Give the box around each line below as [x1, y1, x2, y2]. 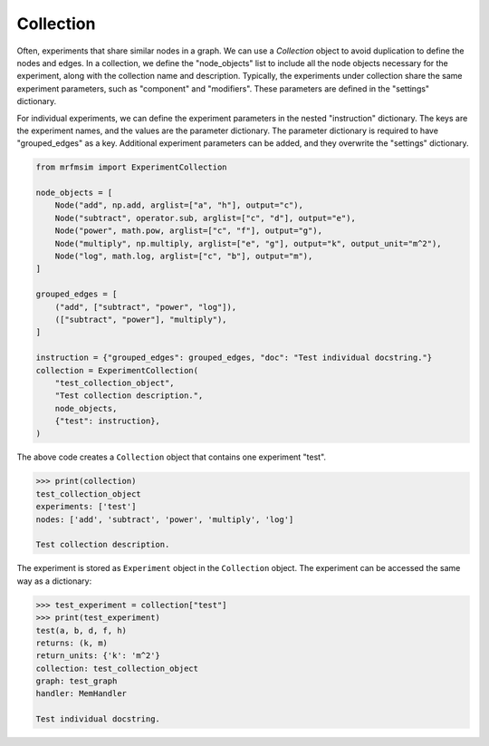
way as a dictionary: [16, 576, 92, 586]
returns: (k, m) [35, 637, 109, 648]
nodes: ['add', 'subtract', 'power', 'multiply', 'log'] [35, 514, 294, 525]
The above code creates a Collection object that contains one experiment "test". [16, 451, 326, 462]
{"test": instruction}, [54, 416, 160, 426]
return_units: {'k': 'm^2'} [35, 651, 160, 661]
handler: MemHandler [35, 689, 127, 699]
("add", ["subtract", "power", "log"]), [54, 302, 237, 312]
